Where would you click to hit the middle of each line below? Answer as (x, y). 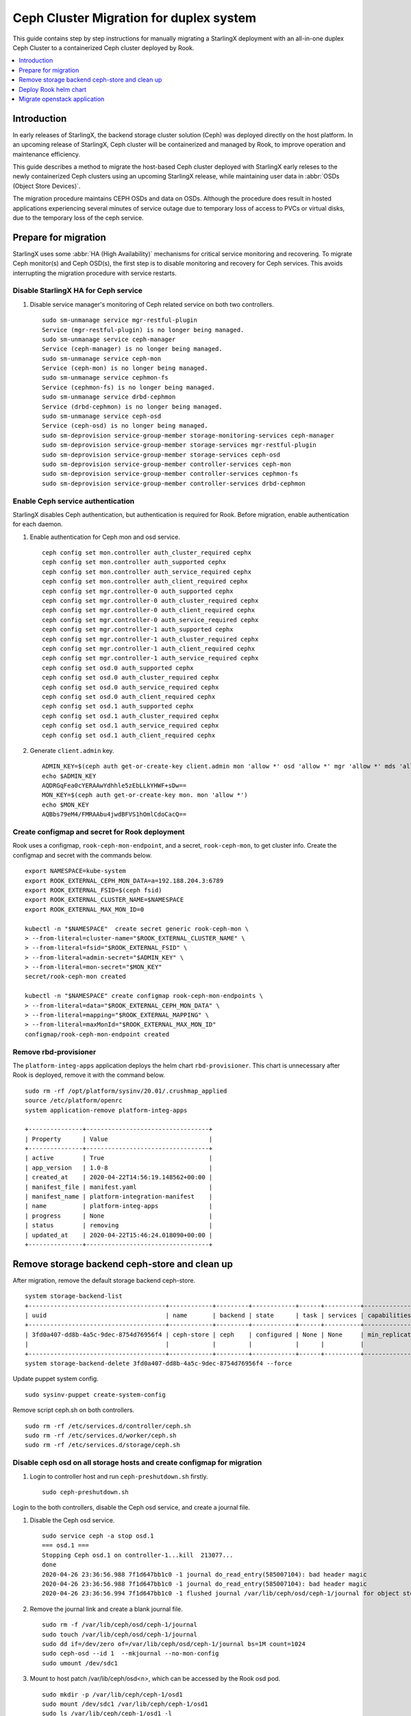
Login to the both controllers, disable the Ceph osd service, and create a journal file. (131, 1507)
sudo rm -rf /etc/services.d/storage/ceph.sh (103, 1445)
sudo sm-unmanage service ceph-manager (109, 339)
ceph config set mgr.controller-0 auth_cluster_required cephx (150, 601)
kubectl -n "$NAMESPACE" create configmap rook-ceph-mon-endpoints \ (144, 996)
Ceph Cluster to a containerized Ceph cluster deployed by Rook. (103, 47)
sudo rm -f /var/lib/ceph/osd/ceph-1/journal (120, 1625)
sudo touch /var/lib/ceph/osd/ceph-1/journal (120, 1634)
